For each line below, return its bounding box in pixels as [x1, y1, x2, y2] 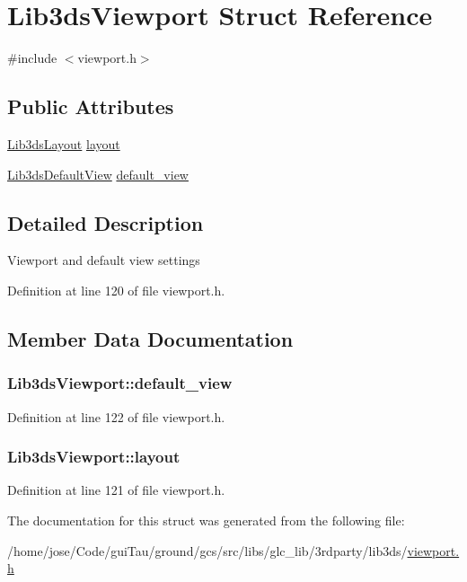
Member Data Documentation [7, 324, 294, 352]
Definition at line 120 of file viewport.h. [7, 280, 225, 299]
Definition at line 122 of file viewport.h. [7, 407, 225, 426]
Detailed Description [7, 208, 204, 236]
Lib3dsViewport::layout [7, 445, 181, 468]
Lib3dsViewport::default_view [7, 372, 233, 394]
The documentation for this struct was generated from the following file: [7, 510, 405, 529]
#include [7, 48, 57, 67]
